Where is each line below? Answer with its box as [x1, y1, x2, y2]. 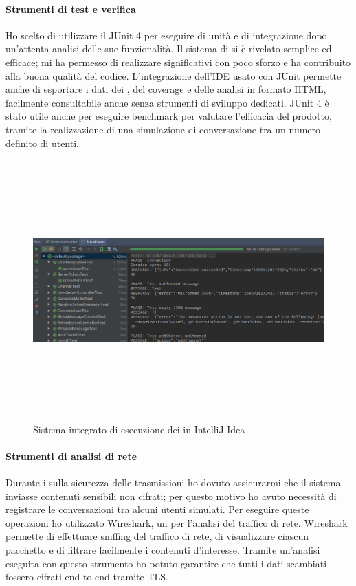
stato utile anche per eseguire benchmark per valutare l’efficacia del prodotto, [5, 109, 332, 123]
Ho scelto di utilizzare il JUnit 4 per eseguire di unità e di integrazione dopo [5, 28, 327, 42]
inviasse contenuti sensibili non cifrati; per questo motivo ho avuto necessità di [5, 488, 337, 503]
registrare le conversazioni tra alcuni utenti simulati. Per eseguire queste [5, 502, 309, 517]
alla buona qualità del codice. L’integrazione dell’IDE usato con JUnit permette [5, 68, 342, 83]
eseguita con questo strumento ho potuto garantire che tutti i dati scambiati [5, 556, 327, 570]
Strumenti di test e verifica [5, 1, 136, 16]
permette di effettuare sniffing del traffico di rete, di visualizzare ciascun [5, 529, 309, 543]
